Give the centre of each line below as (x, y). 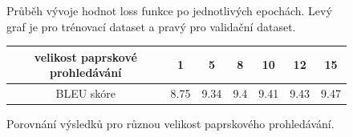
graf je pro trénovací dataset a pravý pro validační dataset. (151, 26)
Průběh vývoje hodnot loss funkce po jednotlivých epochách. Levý (169, 10)
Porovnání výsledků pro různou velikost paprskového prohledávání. (170, 124)
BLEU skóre (86, 93)
